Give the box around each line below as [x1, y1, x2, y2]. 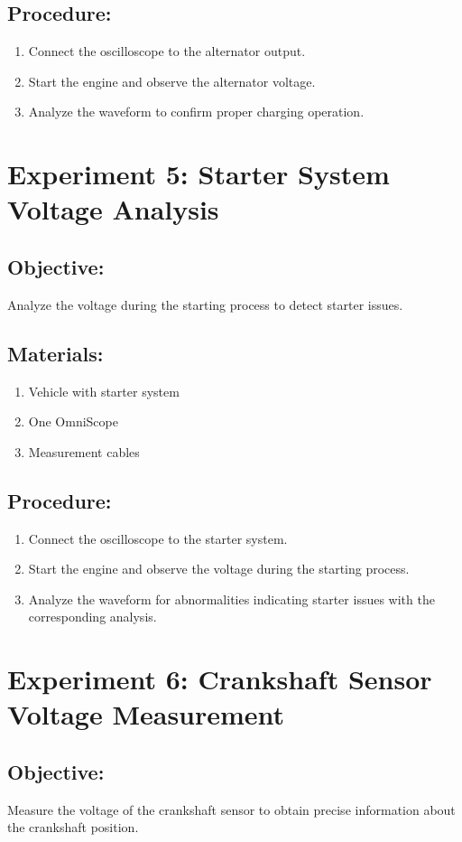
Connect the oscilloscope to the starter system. [28, 529, 288, 547]
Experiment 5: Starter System [7, 155, 390, 192]
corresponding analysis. [28, 607, 157, 626]
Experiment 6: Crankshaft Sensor [7, 660, 432, 697]
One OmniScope [28, 412, 118, 431]
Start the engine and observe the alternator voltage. [28, 71, 316, 90]
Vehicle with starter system [28, 381, 180, 400]
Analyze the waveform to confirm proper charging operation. [28, 102, 365, 121]
